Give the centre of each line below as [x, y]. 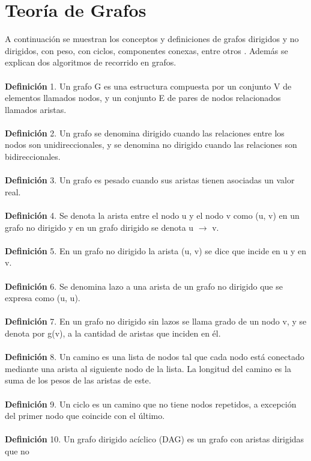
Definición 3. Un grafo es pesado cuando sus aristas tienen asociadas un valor [150, 180]
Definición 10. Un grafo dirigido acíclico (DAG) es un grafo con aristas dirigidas [155, 439]
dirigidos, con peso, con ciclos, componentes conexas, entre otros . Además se [146, 50]
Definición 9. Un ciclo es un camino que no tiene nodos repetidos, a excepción [151, 404]
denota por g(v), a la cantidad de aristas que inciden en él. [113, 333]
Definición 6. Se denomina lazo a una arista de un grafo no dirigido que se [144, 286]
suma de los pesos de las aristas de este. [78, 380]
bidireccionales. [33, 157]
